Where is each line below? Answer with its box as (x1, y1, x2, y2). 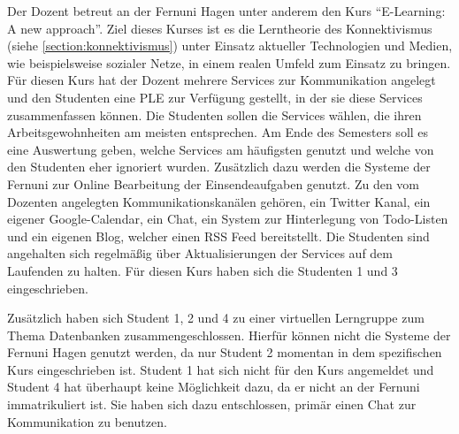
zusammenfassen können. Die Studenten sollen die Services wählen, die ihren (7, 105, 422, 124)
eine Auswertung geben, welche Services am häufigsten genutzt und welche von (7, 140, 434, 158)
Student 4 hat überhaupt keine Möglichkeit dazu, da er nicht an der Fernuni (7, 377, 420, 396)
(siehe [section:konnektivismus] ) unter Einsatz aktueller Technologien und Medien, (7, 36, 453, 55)
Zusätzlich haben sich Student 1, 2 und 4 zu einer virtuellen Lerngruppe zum (7, 308, 425, 327)
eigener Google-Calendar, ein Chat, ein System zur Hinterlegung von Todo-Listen (7, 209, 448, 228)
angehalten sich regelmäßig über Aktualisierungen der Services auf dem (7, 244, 393, 263)
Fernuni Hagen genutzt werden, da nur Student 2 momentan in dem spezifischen (7, 343, 442, 362)
